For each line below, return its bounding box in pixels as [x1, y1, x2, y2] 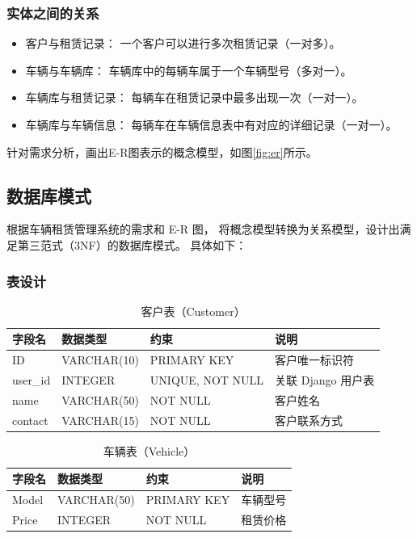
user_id [12, 372, 51, 389]
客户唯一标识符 [275, 351, 355, 368]
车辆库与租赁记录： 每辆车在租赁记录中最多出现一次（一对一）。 [25, 89, 364, 106]
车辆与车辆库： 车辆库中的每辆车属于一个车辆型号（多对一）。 [25, 61, 352, 78]
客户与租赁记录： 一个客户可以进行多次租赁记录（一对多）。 [25, 35, 341, 52]
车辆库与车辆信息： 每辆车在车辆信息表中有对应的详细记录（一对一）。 [25, 116, 398, 132]
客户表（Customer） [141, 302, 246, 319]
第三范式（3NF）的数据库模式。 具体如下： [17, 236, 247, 253]
